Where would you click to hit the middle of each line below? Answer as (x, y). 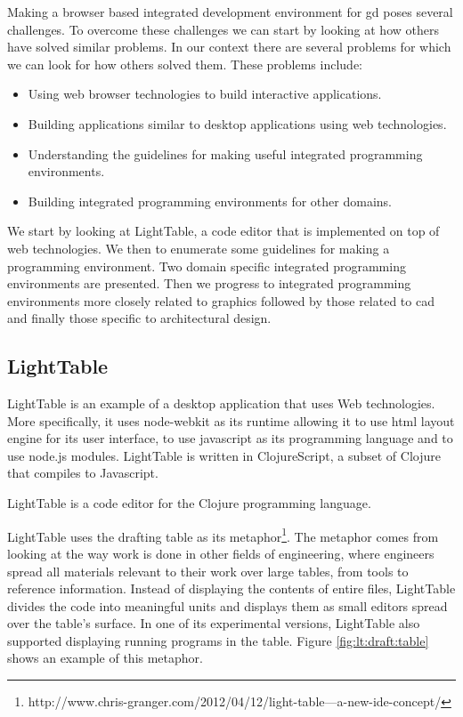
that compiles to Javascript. (83, 473)
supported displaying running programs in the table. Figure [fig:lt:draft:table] (218, 640)
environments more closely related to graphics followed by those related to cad (221, 300)
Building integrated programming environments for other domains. (210, 201)
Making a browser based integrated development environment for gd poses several (230, 12)
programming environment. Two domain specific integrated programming (207, 266)
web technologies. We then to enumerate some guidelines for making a (199, 248)
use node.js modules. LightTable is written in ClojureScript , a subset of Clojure (224, 455)
